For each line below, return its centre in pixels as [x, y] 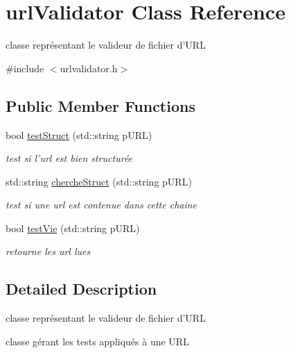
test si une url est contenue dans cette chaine [102, 205]
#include [25, 68]
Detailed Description [81, 289]
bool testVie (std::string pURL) [73, 228]
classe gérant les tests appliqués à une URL [97, 341]
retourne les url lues [48, 251]
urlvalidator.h [89, 68]
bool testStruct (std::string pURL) [79, 134]
